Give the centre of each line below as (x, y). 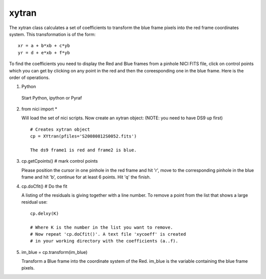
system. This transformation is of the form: (52, 34)
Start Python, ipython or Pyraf (52, 98)
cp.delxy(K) (45, 213)
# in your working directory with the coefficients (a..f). (104, 241)
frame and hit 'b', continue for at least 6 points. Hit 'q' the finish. (86, 177)
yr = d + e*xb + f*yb (44, 52)
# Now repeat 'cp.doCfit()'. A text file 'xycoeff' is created (108, 234)
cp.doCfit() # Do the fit (44, 186)
